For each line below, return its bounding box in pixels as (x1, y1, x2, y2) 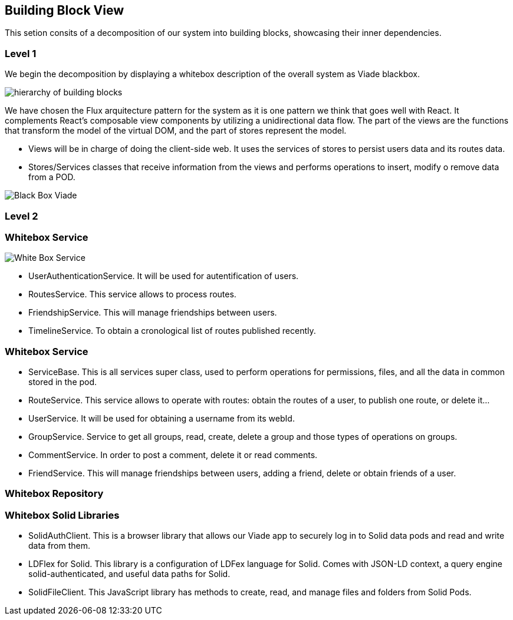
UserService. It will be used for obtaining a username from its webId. (28, 413, 295, 424)
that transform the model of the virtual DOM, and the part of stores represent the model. (5, 125, 347, 136)
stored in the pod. (28, 377, 97, 387)
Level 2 (5, 210, 38, 222)
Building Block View (5, 3, 124, 18)
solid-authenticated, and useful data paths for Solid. (28, 569, 231, 579)
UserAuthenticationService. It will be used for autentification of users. (28, 271, 299, 281)
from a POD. (28, 172, 75, 183)
